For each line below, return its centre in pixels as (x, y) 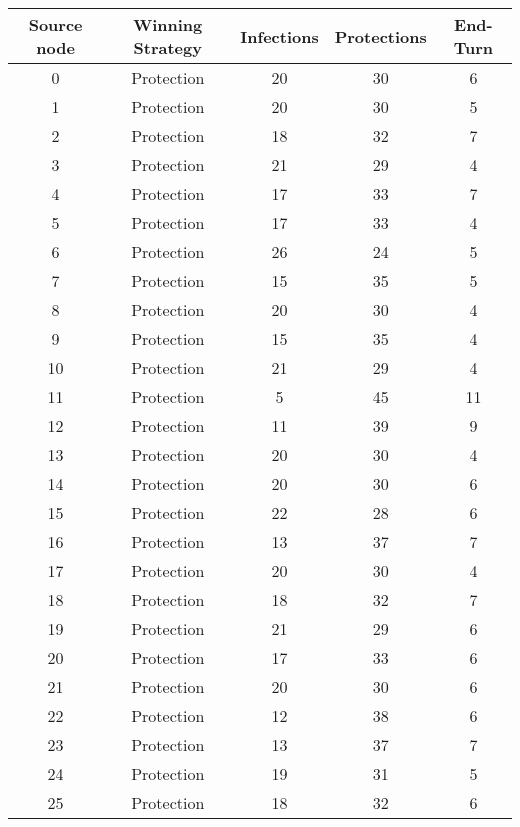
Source (55, 24)
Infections (279, 36)
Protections (380, 36)
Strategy (167, 47)
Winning (168, 24)
